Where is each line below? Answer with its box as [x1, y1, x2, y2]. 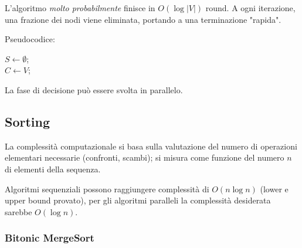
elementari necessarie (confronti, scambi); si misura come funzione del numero [5, 151, 284, 164]
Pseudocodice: [5, 33, 55, 45]
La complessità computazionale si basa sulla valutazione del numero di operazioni [5, 140, 297, 152]
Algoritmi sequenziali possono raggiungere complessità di [5, 182, 209, 195]
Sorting [5, 112, 50, 130]
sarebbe [5, 205, 32, 218]
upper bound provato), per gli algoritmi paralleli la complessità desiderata [5, 194, 271, 206]
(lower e [260, 182, 289, 195]
